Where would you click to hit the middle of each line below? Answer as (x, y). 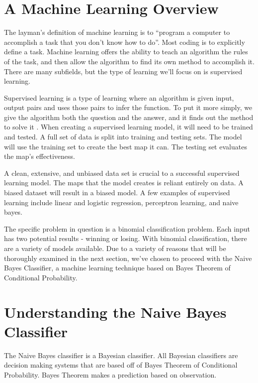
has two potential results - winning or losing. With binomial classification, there (126, 238)
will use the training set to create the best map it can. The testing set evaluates (126, 146)
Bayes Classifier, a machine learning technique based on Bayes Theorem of (117, 268)
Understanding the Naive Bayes (115, 312)
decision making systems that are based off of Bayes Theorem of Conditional (121, 365)
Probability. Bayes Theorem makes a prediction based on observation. (110, 374)
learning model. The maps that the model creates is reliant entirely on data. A (124, 183)
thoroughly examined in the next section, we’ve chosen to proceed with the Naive (128, 258)
